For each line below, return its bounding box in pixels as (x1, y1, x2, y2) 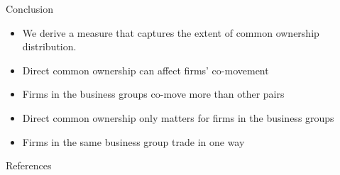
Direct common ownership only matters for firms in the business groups (22, 110, 334, 125)
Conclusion (6, 1, 53, 16)
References (6, 158, 52, 173)
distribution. (22, 39, 77, 54)
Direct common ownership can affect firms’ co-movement (22, 62, 269, 77)
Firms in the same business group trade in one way (22, 134, 245, 149)
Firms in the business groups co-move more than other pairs (22, 86, 285, 101)
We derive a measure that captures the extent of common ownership (22, 25, 319, 40)
